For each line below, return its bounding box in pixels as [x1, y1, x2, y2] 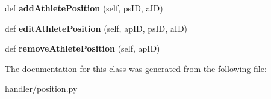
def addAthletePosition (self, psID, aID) [5, 2, 163, 14]
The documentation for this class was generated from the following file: [5, 62, 267, 74]
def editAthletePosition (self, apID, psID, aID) [5, 22, 188, 34]
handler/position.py [5, 82, 78, 95]
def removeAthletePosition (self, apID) [5, 42, 160, 55]
